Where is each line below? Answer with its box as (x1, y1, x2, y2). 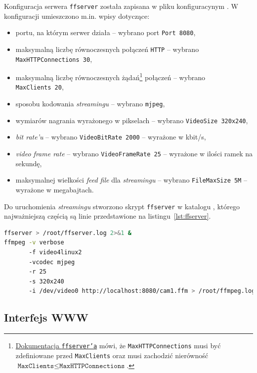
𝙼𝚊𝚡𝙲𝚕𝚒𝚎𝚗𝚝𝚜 (17, 362, 54, 370)
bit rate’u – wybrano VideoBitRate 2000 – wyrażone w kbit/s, (15, 132, 206, 142)
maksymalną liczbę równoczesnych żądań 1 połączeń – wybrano (15, 71, 206, 82)
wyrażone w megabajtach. (15, 185, 94, 194)
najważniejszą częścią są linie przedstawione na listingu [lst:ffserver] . (4, 211, 211, 221)
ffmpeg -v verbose (4, 239, 64, 246)
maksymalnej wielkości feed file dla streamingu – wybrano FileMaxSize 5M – (15, 175, 247, 185)
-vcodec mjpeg (29, 258, 75, 266)
